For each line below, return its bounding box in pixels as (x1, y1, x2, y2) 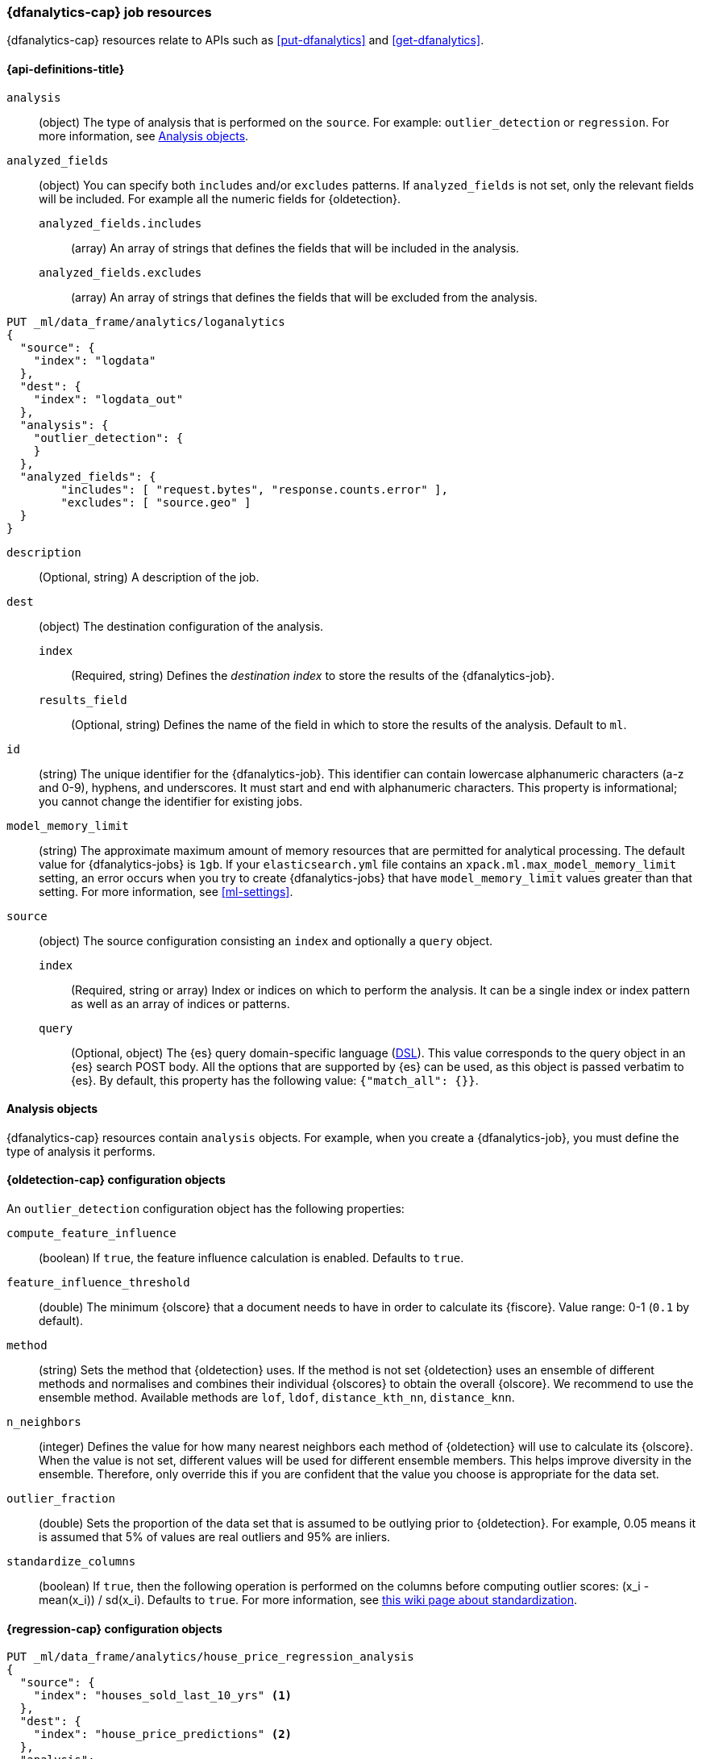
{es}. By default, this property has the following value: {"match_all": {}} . (71, 1073, 479, 1087)
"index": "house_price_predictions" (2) (33, 1728, 293, 1741)
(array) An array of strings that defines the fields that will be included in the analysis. (71, 240, 520, 255)
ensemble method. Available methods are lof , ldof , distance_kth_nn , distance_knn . (39, 1390, 515, 1405)
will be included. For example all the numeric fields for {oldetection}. (39, 191, 401, 206)
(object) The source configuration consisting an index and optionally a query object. (39, 933, 493, 948)
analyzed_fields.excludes (39, 265, 202, 279)
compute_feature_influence (6, 1227, 177, 1240)
